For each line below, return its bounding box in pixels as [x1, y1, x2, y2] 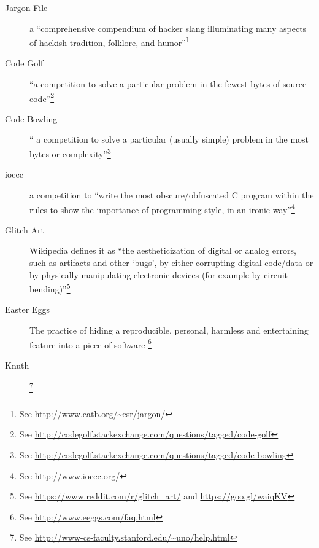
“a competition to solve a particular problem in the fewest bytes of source [29, 77, 307, 90]
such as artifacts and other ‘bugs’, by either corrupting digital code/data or [29, 256, 313, 268]
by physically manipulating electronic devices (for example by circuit [29, 268, 288, 281]
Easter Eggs [5, 303, 50, 316]
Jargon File [5, 1, 48, 14]
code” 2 [29, 90, 55, 104]
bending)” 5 [29, 281, 71, 295]
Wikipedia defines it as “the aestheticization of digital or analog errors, [29, 244, 296, 257]
